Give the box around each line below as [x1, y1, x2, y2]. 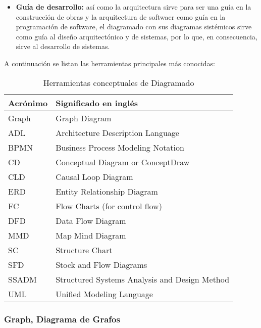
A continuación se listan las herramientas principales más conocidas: [4, 58, 215, 68]
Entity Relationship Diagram [56, 185, 158, 197]
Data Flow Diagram [56, 214, 126, 226]
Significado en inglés [56, 97, 138, 109]
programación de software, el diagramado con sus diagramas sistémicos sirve [16, 21, 252, 32]
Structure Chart [56, 244, 113, 256]
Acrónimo [8, 97, 48, 109]
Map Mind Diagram [56, 229, 126, 241]
